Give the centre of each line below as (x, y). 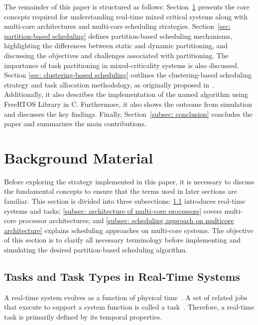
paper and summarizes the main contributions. (75, 123)
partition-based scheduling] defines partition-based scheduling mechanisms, (118, 36)
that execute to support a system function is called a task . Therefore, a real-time (129, 307)
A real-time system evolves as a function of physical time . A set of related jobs (126, 297)
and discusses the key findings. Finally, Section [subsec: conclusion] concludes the (128, 114)
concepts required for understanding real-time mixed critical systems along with (126, 16)
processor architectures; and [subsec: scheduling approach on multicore (126, 220)
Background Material (79, 157)
